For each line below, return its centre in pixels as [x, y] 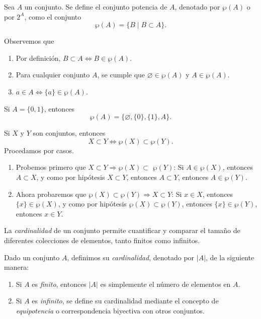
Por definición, [38, 58]
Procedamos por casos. [39, 150]
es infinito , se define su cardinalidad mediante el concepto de [125, 301]
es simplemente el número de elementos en [165, 284]
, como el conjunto [53, 16]
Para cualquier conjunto [53, 75]
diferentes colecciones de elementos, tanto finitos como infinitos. [102, 240]
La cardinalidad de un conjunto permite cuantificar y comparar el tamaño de [122, 230]
